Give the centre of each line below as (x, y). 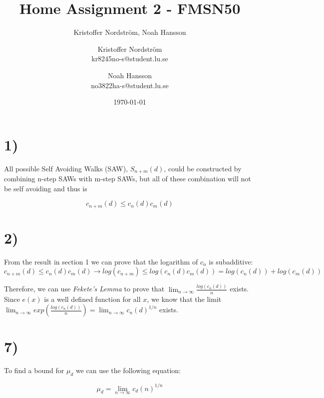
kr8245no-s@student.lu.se (130, 59)
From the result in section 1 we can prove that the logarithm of (101, 261)
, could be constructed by (203, 168)
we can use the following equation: (128, 370)
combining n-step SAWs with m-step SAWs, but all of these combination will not (128, 179)
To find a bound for (34, 370)
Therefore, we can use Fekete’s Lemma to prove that (84, 289)
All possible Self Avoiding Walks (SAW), (66, 168)
